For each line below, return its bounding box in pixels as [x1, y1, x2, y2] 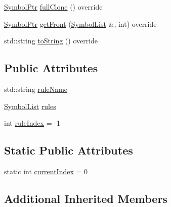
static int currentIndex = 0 [4, 166, 88, 176]
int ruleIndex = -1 [4, 118, 60, 128]
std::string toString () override [4, 35, 98, 46]
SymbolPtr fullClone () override [4, 2, 103, 12]
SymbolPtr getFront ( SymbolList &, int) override [4, 18, 157, 29]
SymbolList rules [4, 100, 56, 111]
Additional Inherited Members [4, 190, 167, 206]
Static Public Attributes [4, 142, 133, 158]
